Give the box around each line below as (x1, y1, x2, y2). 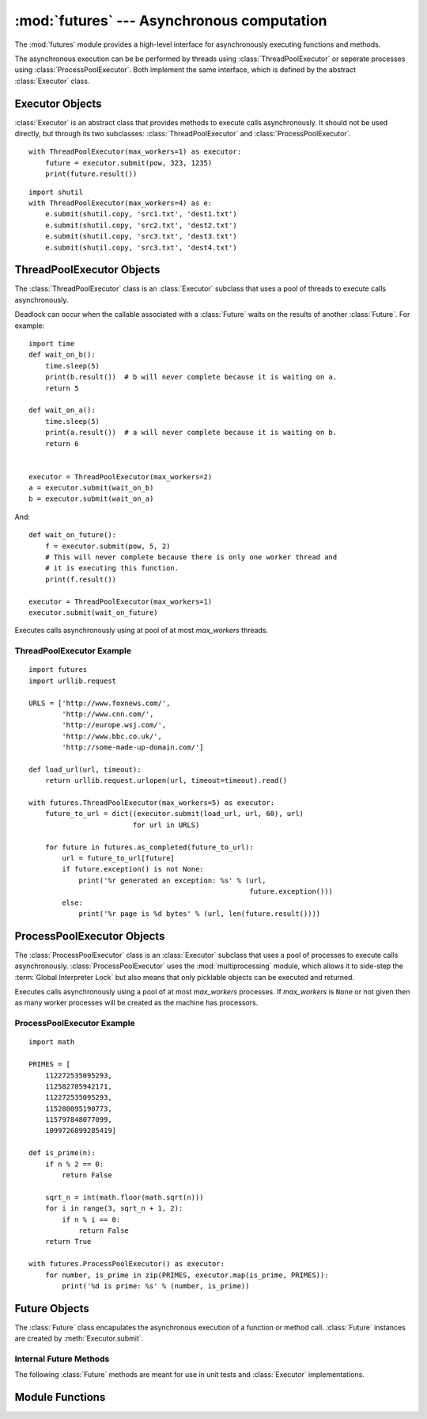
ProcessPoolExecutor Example (14, 1018, 135, 1029)
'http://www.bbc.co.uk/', (62, 731, 162, 741)
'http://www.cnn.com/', (62, 709, 154, 719)
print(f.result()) (44, 574, 117, 584)
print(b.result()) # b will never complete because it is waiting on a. (44, 372, 338, 382)
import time (28, 339, 75, 348)
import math (28, 1038, 75, 1047)
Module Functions (14, 1390, 106, 1404)
